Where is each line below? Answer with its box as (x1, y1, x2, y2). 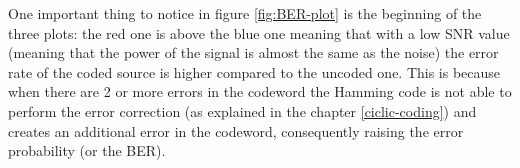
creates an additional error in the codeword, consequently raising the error (8, 120, 464, 141)
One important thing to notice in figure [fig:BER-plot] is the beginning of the (8, 3, 482, 23)
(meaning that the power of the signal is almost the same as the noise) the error (8, 42, 499, 63)
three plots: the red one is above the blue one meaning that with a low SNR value (8, 22, 510, 43)
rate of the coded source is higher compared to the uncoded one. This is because (8, 61, 501, 82)
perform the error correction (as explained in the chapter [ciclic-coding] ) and (8, 100, 477, 121)
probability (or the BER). (8, 140, 166, 161)
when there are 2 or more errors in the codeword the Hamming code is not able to (8, 81, 512, 102)
